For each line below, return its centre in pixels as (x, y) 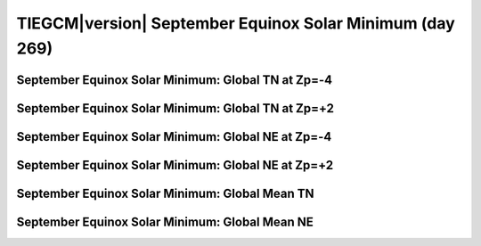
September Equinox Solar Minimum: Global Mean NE (165, 221)
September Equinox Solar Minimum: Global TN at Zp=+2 (175, 108)
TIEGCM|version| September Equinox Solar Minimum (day (236, 23)
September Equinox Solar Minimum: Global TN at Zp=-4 (175, 80)
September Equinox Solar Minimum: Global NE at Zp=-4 (174, 137)
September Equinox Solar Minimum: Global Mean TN (165, 193)
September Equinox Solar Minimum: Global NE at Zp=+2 (175, 165)
